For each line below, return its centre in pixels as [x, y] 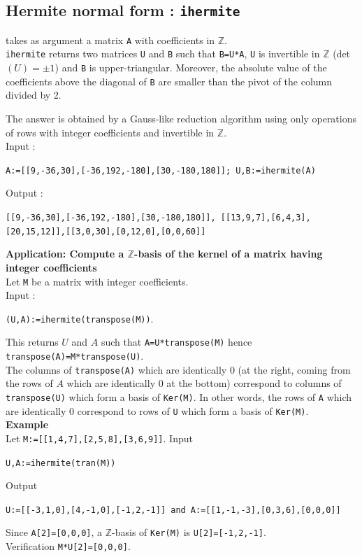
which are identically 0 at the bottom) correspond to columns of [204, 383]
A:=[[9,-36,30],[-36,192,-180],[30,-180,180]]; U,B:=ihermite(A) [161, 170]
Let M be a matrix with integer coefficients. [97, 281]
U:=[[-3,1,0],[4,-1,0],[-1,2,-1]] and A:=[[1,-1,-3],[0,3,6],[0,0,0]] [173, 510]
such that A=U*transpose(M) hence [176, 342]
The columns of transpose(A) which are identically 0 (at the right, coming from [178, 369]
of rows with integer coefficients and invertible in [110, 132]
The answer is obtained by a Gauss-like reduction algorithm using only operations [181, 118]
